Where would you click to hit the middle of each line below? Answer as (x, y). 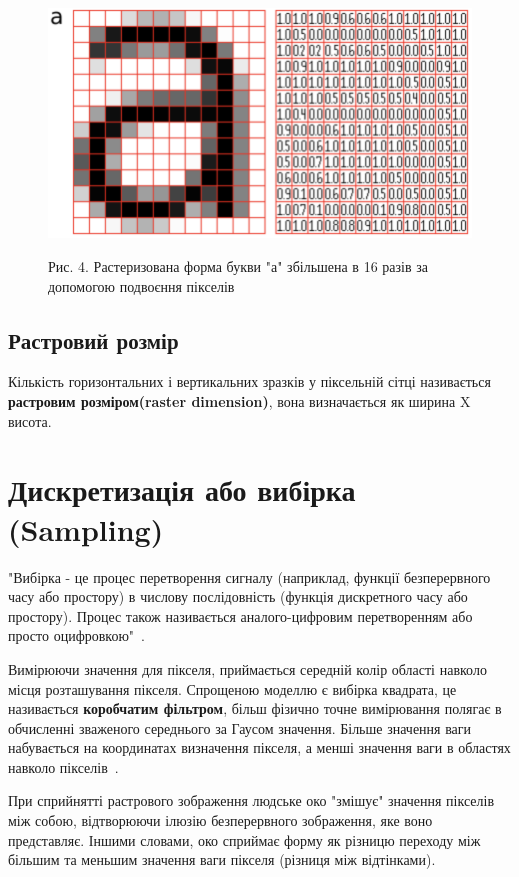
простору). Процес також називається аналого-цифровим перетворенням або (240, 615)
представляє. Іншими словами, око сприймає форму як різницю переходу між (244, 839)
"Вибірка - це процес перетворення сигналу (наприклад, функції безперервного (249, 576)
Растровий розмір (93, 339)
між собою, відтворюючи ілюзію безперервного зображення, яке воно (220, 820)
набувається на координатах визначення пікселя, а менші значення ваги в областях (259, 747)
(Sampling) (86, 528)
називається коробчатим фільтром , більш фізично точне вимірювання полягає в (255, 708)
